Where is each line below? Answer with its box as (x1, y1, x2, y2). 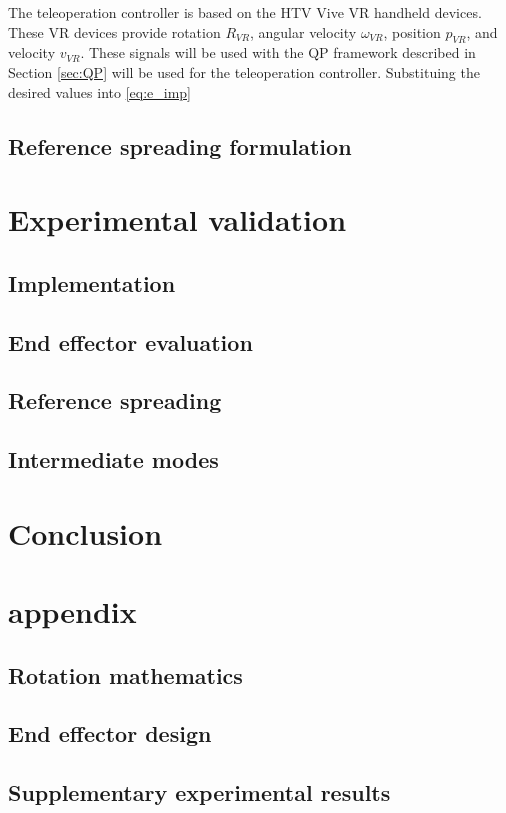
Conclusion (8, 512, 163, 553)
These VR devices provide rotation (8, 21, 221, 42)
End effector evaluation (8, 326, 253, 357)
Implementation (8, 267, 176, 298)
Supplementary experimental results (8, 777, 391, 808)
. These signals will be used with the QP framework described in (80, 42, 476, 63)
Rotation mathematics (8, 659, 243, 690)
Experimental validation (8, 199, 347, 240)
